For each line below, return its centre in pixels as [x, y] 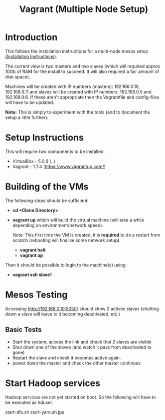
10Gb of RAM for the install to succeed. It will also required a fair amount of [82, 71]
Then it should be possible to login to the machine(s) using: [66, 265]
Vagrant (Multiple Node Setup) [84, 9]
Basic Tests [23, 330]
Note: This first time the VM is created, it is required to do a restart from [86, 235]
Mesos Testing [36, 295]
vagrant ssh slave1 [32, 274]
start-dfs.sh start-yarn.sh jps [35, 412]
